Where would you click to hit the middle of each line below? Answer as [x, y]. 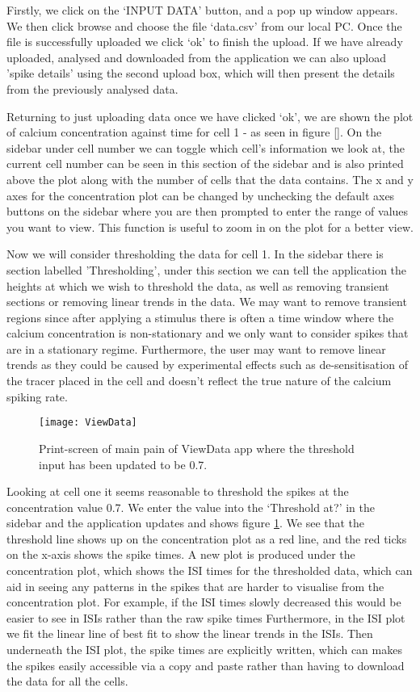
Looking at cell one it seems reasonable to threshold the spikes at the [178, 491]
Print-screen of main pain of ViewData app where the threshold [197, 448]
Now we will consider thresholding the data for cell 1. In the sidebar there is [195, 254]
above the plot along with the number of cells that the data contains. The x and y [210, 179]
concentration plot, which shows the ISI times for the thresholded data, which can [210, 570]
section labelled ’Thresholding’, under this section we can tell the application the [207, 269]
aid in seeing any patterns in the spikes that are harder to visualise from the [195, 586]
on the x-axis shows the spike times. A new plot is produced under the [181, 554]
